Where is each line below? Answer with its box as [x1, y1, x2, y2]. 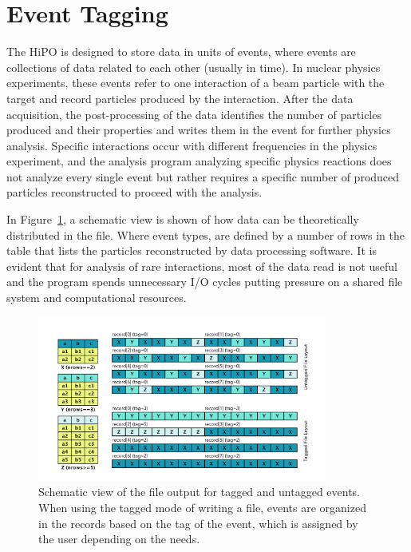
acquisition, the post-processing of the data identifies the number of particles [6, 105, 381, 122]
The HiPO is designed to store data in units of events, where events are [6, 43, 356, 60]
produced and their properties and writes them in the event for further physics [6, 121, 391, 138]
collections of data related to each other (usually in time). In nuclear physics [6, 58, 381, 75]
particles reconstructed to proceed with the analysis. [6, 184, 263, 201]
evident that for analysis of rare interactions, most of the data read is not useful [6, 257, 397, 274]
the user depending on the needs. [38, 530, 200, 547]
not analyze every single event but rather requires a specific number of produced [6, 168, 400, 185]
